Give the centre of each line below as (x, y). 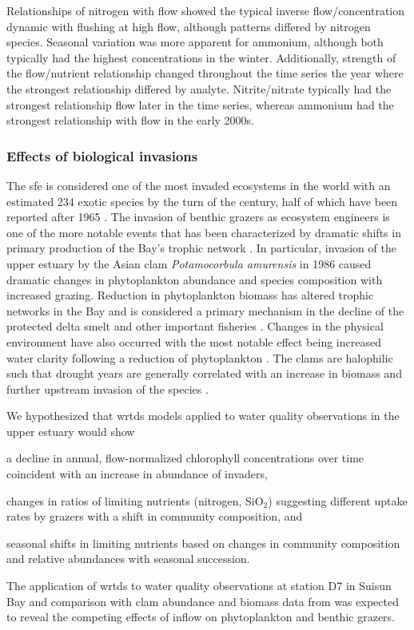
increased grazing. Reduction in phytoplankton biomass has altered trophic (190, 295)
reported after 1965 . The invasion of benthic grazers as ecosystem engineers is (198, 217)
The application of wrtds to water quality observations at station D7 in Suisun (199, 586)
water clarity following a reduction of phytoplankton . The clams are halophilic (200, 357)
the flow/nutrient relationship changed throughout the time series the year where (205, 73)
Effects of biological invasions (102, 155)
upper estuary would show (71, 431)
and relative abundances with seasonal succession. (128, 559)
